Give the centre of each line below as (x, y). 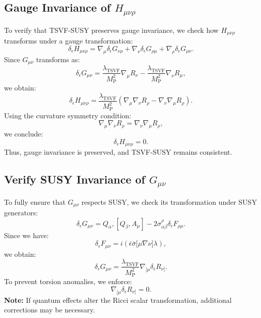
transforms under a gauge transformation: (69, 41)
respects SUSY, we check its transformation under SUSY (169, 201)
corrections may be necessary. (50, 310)
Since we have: (26, 235)
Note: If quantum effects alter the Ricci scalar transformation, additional (118, 300)
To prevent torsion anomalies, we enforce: (68, 281)
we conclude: (24, 133)
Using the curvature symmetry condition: (68, 115)
